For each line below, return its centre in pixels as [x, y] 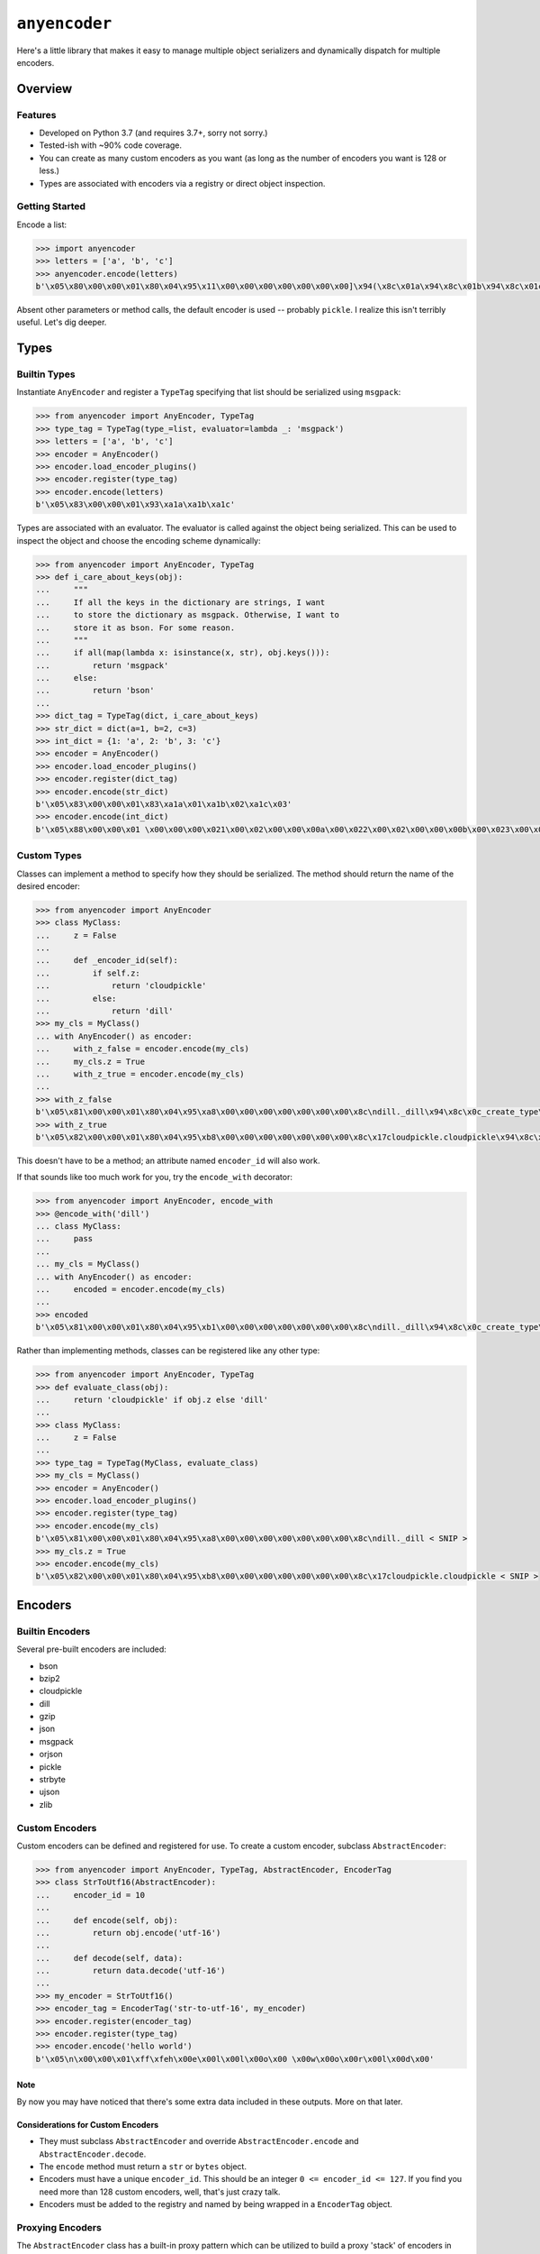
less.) [49, 170]
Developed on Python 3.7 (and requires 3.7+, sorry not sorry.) [153, 133]
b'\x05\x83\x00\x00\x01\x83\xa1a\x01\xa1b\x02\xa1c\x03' [164, 804]
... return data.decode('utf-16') [130, 1971]
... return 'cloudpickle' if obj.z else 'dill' [152, 1399]
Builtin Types [46, 374]
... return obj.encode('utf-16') [128, 1933]
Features [36, 115]
